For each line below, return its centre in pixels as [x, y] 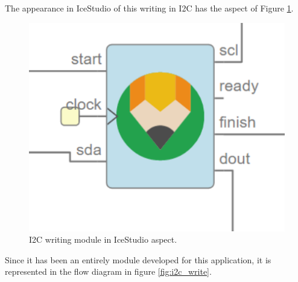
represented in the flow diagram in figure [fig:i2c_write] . [108, 271]
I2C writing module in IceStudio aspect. [103, 239]
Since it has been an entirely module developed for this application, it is [138, 259]
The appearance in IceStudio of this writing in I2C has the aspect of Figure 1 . [149, 8]
